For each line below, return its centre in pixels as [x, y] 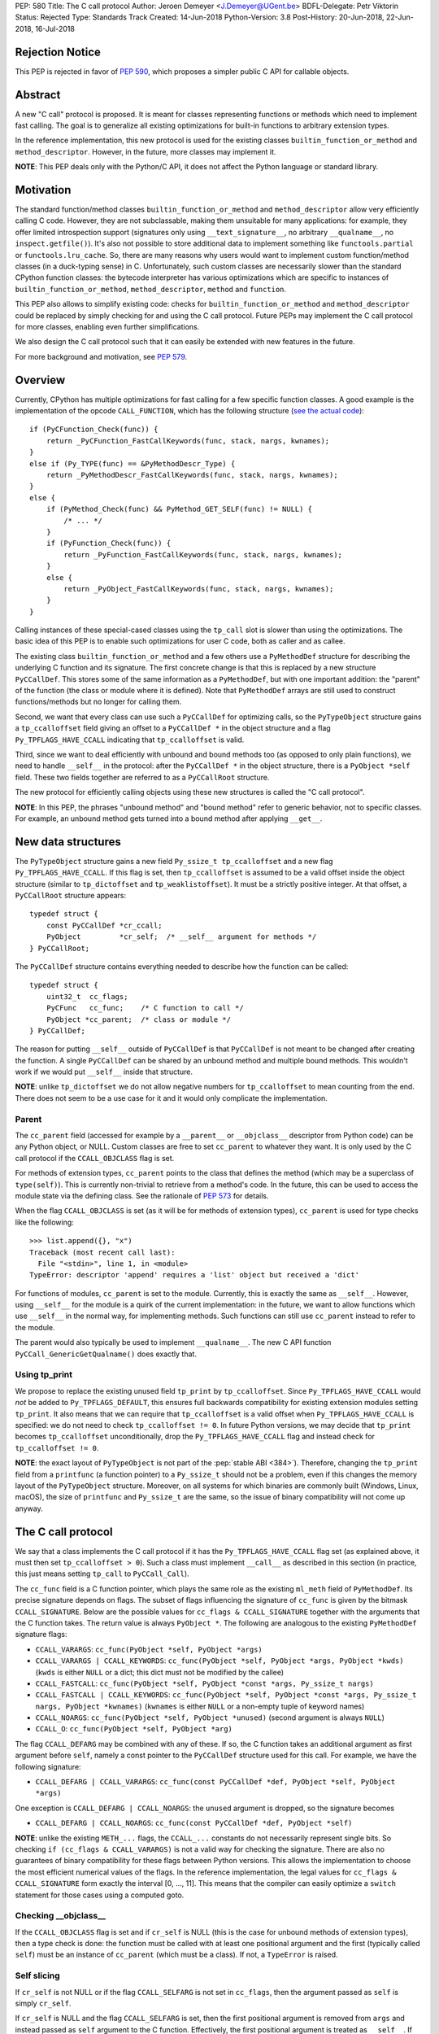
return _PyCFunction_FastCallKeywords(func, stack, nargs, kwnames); [188, 441]
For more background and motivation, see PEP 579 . [101, 356]
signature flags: [41, 1635]
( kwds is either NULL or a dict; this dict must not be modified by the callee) [160, 1672]
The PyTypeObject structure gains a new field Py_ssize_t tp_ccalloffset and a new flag [174, 861]
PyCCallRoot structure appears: [71, 896]
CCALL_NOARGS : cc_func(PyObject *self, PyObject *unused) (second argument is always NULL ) [210, 1718]
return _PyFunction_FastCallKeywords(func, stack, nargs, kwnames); [203, 554]
